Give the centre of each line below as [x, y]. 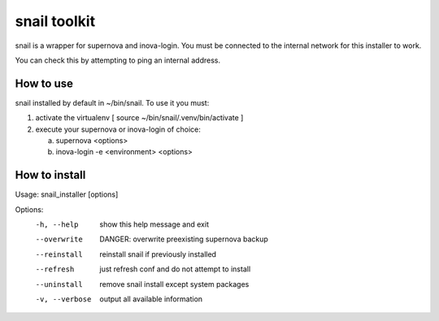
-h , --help [57, 225]
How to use [44, 83]
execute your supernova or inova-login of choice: [118, 129]
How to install [50, 175]
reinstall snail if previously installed [158, 254]
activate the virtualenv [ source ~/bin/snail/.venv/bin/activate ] [139, 118]
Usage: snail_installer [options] [67, 194]
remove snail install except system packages [174, 284]
